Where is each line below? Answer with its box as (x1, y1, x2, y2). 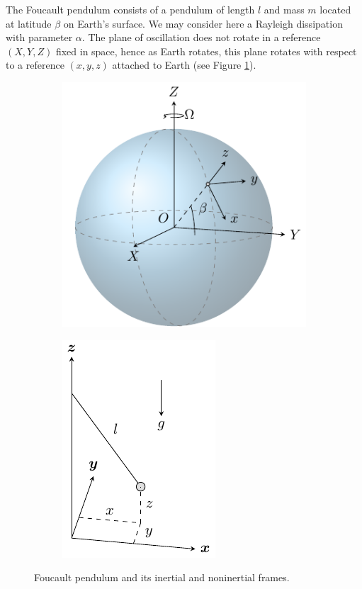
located (319, 2, 351, 16)
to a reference (6, 57, 64, 72)
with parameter (6, 30, 73, 45)
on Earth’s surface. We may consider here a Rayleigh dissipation (63, 16, 343, 30)
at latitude (6, 16, 52, 30)
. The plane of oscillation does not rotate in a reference (81, 30, 321, 45)
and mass (264, 2, 305, 16)
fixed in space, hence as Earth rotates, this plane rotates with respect (55, 43, 357, 58)
